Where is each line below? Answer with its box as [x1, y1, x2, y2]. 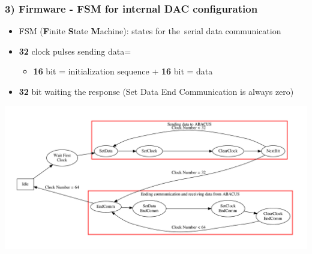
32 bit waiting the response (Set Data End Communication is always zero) [19, 85, 294, 97]
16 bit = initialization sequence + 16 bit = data [33, 65, 213, 77]
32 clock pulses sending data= [19, 44, 131, 57]
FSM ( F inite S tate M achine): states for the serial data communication [19, 25, 281, 37]
